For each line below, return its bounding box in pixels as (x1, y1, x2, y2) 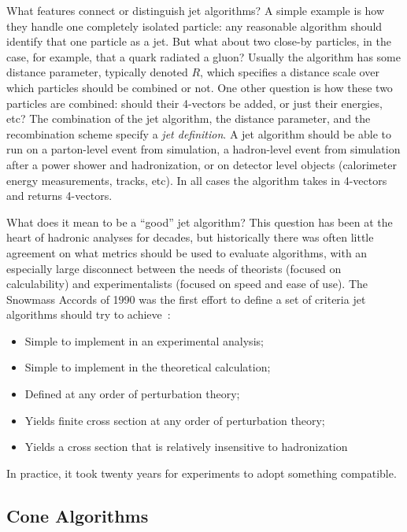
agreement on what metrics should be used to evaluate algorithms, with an (6, 244, 368, 260)
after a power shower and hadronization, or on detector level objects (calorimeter (6, 156, 397, 172)
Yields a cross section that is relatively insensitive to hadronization (24, 438, 348, 455)
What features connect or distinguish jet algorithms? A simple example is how (6, 2, 385, 18)
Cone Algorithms (6, 503, 149, 527)
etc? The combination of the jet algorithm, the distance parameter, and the (6, 110, 371, 127)
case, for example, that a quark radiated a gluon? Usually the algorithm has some (6, 48, 401, 65)
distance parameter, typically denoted (6, 64, 188, 80)
